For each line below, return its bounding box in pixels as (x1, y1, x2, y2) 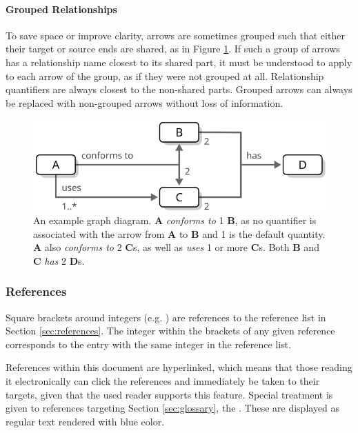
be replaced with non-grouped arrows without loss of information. (6, 95, 284, 110)
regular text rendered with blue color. (6, 414, 165, 428)
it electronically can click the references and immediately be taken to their (6, 373, 320, 387)
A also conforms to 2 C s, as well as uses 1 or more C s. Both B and (33, 240, 319, 254)
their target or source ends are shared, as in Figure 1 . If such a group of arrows (6, 41, 340, 56)
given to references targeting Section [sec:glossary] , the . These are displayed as (6, 401, 340, 415)
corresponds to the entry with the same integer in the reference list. (6, 336, 291, 351)
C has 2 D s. (33, 253, 85, 268)
